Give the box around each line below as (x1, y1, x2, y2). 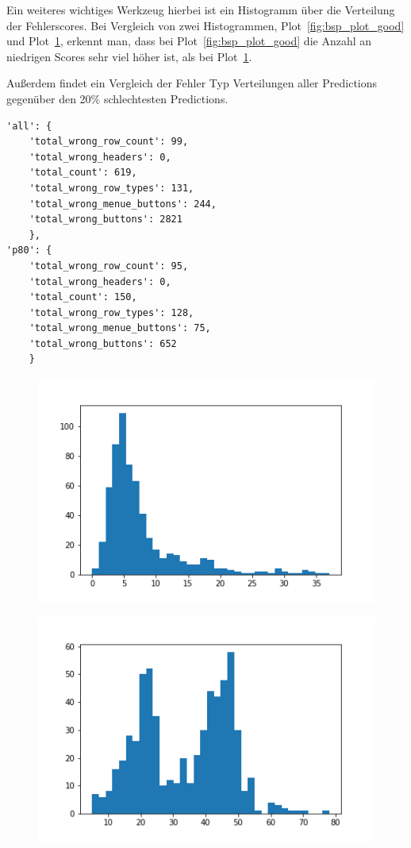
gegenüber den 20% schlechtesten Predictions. (6, 90, 229, 106)
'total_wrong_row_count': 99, (29, 136, 189, 148)
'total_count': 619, (29, 167, 137, 179)
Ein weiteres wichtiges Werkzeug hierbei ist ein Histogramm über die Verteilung (6, 2, 395, 17)
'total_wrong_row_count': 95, (29, 260, 189, 272)
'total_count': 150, (29, 291, 137, 303)
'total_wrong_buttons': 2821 (29, 214, 182, 225)
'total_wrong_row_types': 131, (29, 182, 194, 194)
